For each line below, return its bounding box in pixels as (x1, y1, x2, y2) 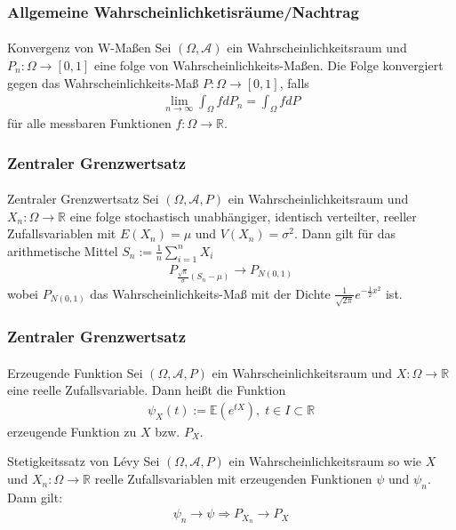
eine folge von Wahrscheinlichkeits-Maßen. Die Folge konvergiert (94, 56, 444, 75)
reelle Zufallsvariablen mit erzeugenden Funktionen (94, 470, 372, 488)
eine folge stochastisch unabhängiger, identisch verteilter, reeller (69, 206, 417, 225)
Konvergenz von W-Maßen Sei (7, 38, 172, 57)
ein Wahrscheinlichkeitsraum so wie (228, 452, 422, 470)
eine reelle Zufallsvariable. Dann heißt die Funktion (7, 381, 286, 399)
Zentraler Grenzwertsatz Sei (7, 189, 159, 208)
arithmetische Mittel (7, 241, 118, 260)
